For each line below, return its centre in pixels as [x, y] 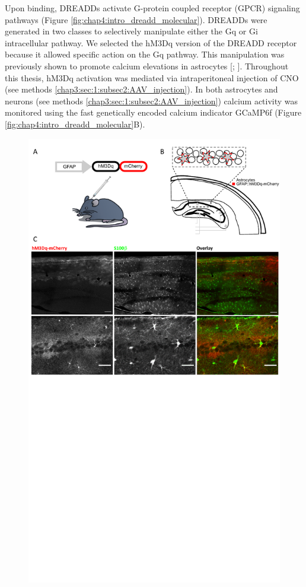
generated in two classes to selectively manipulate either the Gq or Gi [131, 31]
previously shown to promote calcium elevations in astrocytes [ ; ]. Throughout [147, 66]
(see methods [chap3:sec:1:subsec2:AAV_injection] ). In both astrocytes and [141, 89]
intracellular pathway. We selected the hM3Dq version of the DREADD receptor [151, 42]
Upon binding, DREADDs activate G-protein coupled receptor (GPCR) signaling [152, 8]
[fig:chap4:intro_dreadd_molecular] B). [75, 124]
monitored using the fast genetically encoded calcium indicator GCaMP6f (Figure [153, 112]
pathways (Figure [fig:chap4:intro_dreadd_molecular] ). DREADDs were [136, 19]
